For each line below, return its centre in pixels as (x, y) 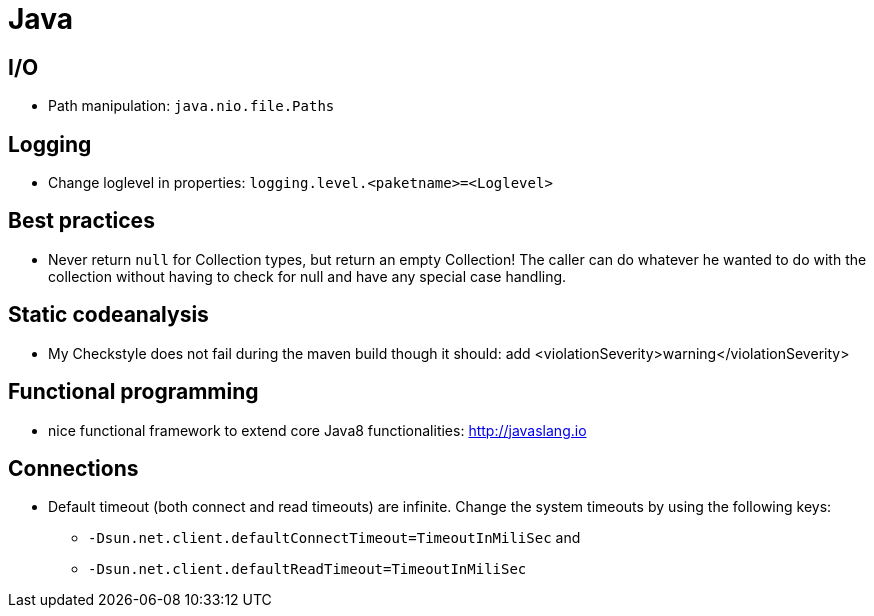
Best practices (81, 221)
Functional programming (133, 392)
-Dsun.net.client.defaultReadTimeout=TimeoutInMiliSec (307, 569)
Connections (73, 468)
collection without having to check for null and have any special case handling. (307, 276)
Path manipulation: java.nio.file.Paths (191, 106)
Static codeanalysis (108, 315)
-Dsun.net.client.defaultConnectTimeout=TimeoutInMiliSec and (334, 538)
